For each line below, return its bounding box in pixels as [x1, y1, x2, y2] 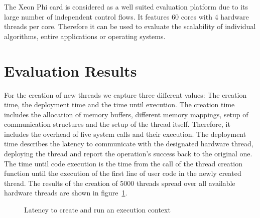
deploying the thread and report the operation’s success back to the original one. [4, 148, 252, 159]
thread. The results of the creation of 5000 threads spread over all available [4, 177, 235, 188]
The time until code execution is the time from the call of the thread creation [4, 158, 242, 168]
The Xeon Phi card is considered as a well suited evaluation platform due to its [4, 2, 248, 12]
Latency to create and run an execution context [24, 204, 171, 215]
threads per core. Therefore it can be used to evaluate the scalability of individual [4, 21, 256, 32]
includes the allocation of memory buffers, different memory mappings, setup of [4, 109, 248, 119]
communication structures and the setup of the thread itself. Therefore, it [4, 119, 230, 129]
